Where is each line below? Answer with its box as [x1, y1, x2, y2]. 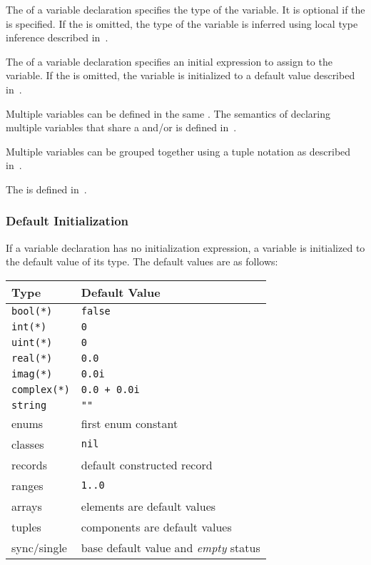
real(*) [11, 352, 53, 364]
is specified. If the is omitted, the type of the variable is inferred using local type [6, 16, 358, 31]
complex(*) [11, 383, 70, 395]
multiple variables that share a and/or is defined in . [6, 120, 237, 135]
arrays [11, 497, 42, 514]
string [11, 399, 47, 411]
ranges [11, 477, 44, 494]
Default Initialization [6, 212, 129, 230]
